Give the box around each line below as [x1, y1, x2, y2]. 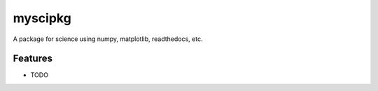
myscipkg [13, 10, 71, 26]
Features [13, 53, 52, 65]
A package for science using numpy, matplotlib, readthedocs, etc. [13, 35, 203, 43]
